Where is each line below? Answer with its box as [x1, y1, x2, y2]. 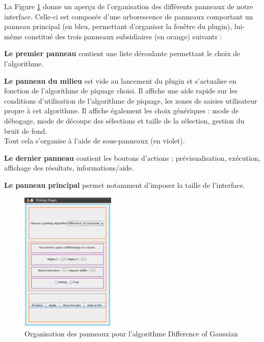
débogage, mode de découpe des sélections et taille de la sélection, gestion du [4, 115, 245, 126]
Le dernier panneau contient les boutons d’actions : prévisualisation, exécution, [4, 152, 260, 163]
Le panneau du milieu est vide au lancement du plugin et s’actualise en [4, 75, 236, 86]
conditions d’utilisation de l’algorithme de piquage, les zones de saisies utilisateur [4, 95, 257, 106]
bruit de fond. [4, 125, 47, 136]
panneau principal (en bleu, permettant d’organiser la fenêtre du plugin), [4, 21, 232, 32]
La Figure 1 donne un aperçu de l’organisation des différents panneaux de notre [4, 1, 253, 11]
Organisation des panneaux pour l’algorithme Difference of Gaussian [24, 328, 238, 338]
